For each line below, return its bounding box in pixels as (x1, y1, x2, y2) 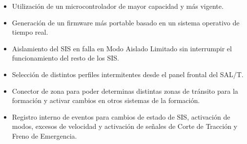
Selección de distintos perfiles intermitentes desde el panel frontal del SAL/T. (12, 69, 244, 79)
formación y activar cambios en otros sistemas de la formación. (12, 95, 200, 105)
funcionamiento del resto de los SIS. (12, 53, 119, 63)
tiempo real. (12, 27, 48, 37)
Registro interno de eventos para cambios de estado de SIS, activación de (12, 111, 230, 122)
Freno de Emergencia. (12, 130, 77, 141)
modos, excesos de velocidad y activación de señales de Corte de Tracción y (12, 121, 238, 131)
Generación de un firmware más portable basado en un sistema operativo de (12, 17, 240, 27)
